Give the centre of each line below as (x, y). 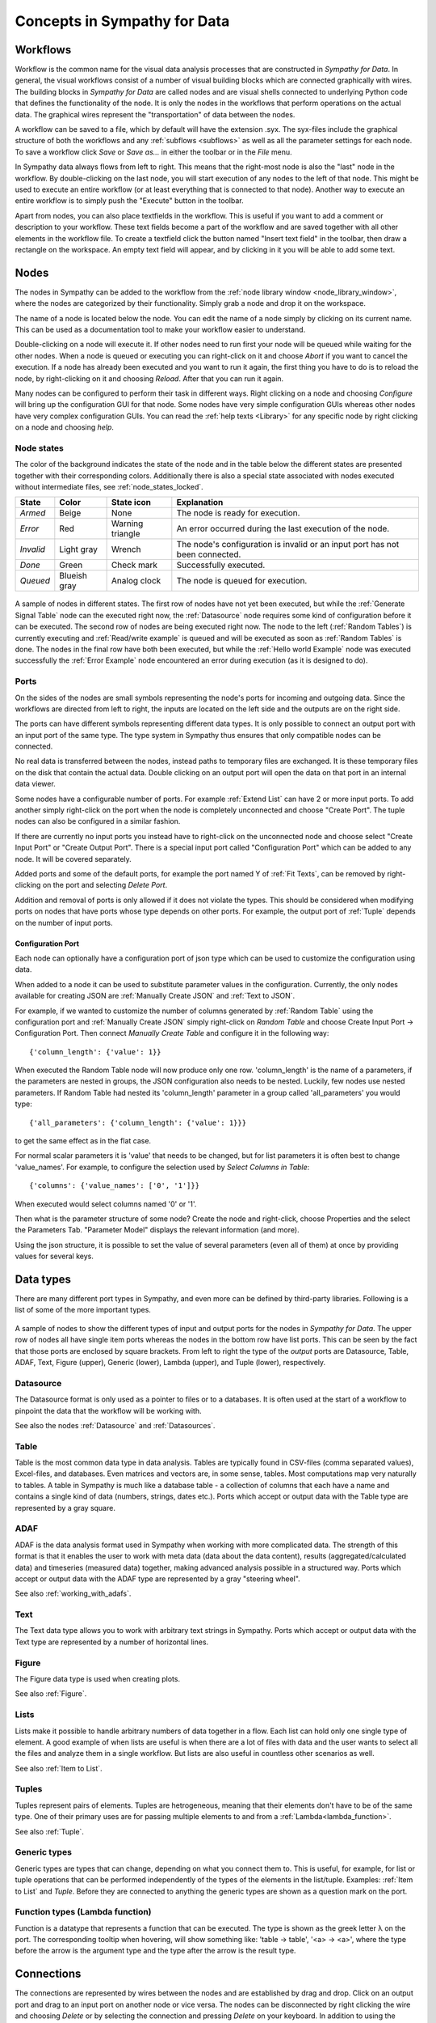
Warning (127, 524)
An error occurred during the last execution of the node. (283, 528)
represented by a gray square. (65, 1508)
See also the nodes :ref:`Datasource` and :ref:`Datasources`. (115, 1425)
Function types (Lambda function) (84, 1912)
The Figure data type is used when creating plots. (98, 1679)
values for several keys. (55, 1256)
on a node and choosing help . (65, 427)
